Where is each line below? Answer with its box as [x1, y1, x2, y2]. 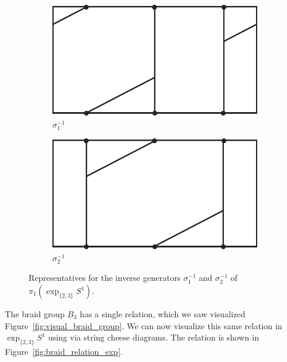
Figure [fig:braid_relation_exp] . [5, 345, 123, 358]
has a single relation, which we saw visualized [80, 308, 246, 320]
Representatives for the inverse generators [29, 271, 181, 284]
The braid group [5, 308, 65, 320]
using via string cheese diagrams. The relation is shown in [48, 331, 259, 344]
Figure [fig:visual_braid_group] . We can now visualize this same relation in [5, 319, 282, 332]
